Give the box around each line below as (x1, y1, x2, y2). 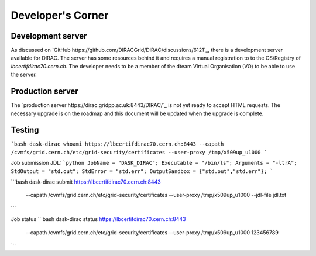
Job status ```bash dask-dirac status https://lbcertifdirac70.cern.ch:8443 (11, 216, 186, 223)
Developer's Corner (11, 9, 109, 22)
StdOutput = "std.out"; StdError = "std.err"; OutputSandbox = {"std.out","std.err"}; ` (11, 168, 273, 175)
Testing (11, 125, 39, 135)
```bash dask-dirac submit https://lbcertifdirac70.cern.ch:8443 (11, 178, 161, 185)
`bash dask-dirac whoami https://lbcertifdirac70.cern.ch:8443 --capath (11, 141, 224, 147)
